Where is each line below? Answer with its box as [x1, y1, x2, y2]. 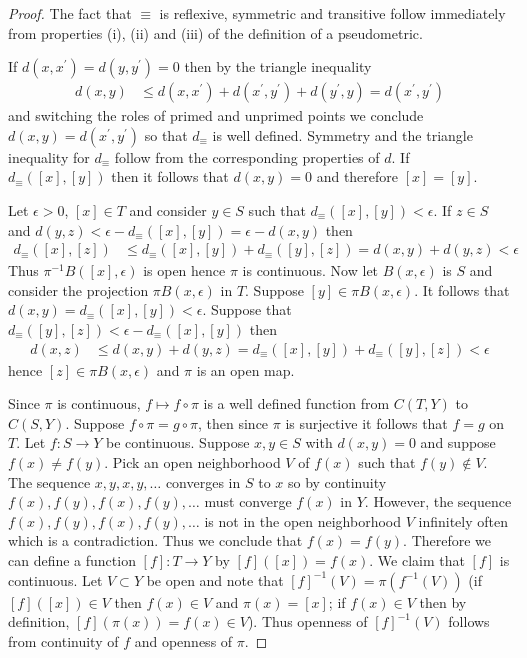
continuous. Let [8, 569, 103, 590]
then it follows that [111, 166, 229, 187]
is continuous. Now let [242, 260, 379, 281]
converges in [165, 471, 241, 492]
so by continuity [287, 471, 387, 492]
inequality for [8, 146, 90, 167]
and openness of [134, 630, 233, 651]
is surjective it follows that [285, 412, 448, 433]
